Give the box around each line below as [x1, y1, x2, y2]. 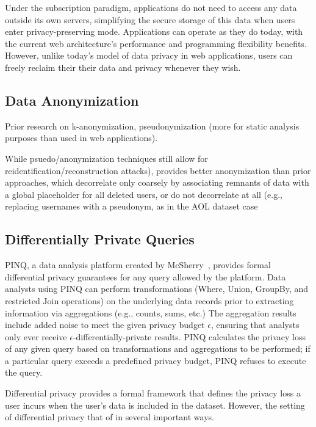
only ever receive [5, 330, 67, 343]
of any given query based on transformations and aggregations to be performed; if [5, 342, 311, 355]
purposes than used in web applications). [5, 131, 158, 144]
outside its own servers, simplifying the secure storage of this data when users [5, 13, 295, 26]
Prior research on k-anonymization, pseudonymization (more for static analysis [5, 119, 300, 132]
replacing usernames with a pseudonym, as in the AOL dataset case [5, 200, 258, 213]
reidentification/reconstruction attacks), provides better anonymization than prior [5, 164, 311, 177]
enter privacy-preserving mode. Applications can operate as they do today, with [5, 25, 303, 38]
